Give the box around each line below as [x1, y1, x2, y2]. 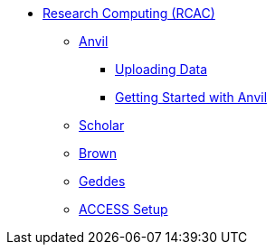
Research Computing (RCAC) [43, 5, 215, 21]
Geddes [79, 173, 126, 189]
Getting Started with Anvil [115, 89, 268, 105]
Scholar [79, 117, 125, 133]
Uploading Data [115, 61, 208, 77]
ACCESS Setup [79, 201, 168, 217]
